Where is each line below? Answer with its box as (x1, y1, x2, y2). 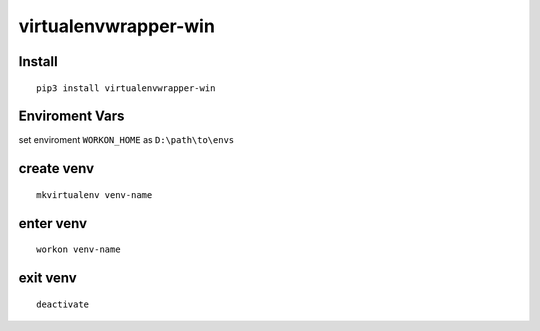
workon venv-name (36, 244, 121, 255)
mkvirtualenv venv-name (36, 189, 153, 200)
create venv (18, 160, 95, 177)
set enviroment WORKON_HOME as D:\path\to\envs (18, 134, 235, 146)
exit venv (18, 270, 77, 287)
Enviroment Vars (18, 108, 125, 125)
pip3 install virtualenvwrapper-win (36, 82, 216, 94)
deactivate (36, 298, 90, 310)
